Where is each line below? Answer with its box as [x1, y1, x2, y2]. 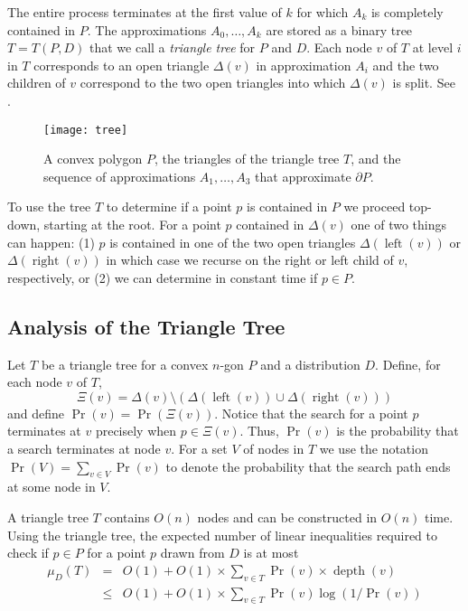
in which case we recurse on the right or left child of [106, 250, 394, 269]
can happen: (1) [7, 232, 95, 251]
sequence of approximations [43, 166, 196, 185]
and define [7, 403, 65, 422]
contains [104, 507, 150, 526]
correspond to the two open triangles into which [80, 73, 346, 92]
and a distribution [260, 354, 360, 373]
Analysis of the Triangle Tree [7, 312, 285, 340]
